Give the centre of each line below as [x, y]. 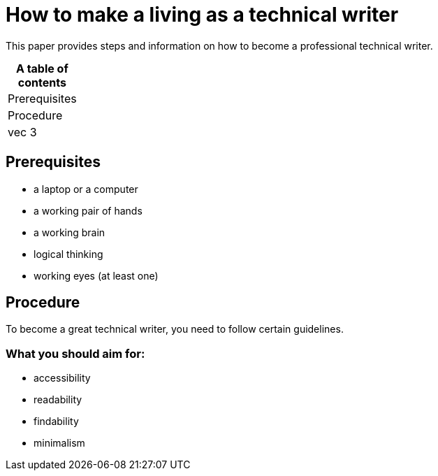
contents [42, 82]
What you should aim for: [75, 353]
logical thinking [68, 254]
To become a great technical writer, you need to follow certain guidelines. [175, 329]
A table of [42, 68]
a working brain [70, 232]
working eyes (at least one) [96, 275]
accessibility [62, 378]
